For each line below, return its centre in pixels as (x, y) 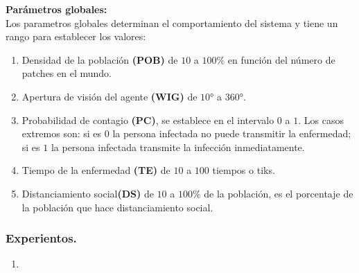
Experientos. (41, 238)
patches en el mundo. (67, 73)
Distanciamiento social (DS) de (88, 193)
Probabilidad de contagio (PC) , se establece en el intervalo (148, 120)
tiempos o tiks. (244, 170)
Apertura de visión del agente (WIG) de (110, 96)
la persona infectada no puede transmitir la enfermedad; (232, 133)
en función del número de (281, 59)
